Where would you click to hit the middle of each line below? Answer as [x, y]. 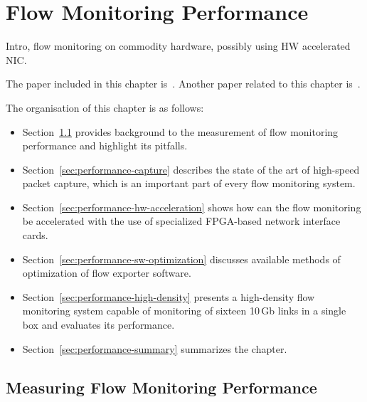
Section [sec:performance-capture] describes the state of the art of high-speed [191, 169]
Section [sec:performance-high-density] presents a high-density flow [169, 296]
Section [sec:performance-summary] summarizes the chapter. [155, 348]
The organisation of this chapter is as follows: [105, 107]
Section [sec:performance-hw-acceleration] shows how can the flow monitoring [192, 207]
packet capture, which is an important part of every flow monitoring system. [189, 183]
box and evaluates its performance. [99, 325]
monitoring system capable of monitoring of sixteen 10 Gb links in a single [184, 311]
